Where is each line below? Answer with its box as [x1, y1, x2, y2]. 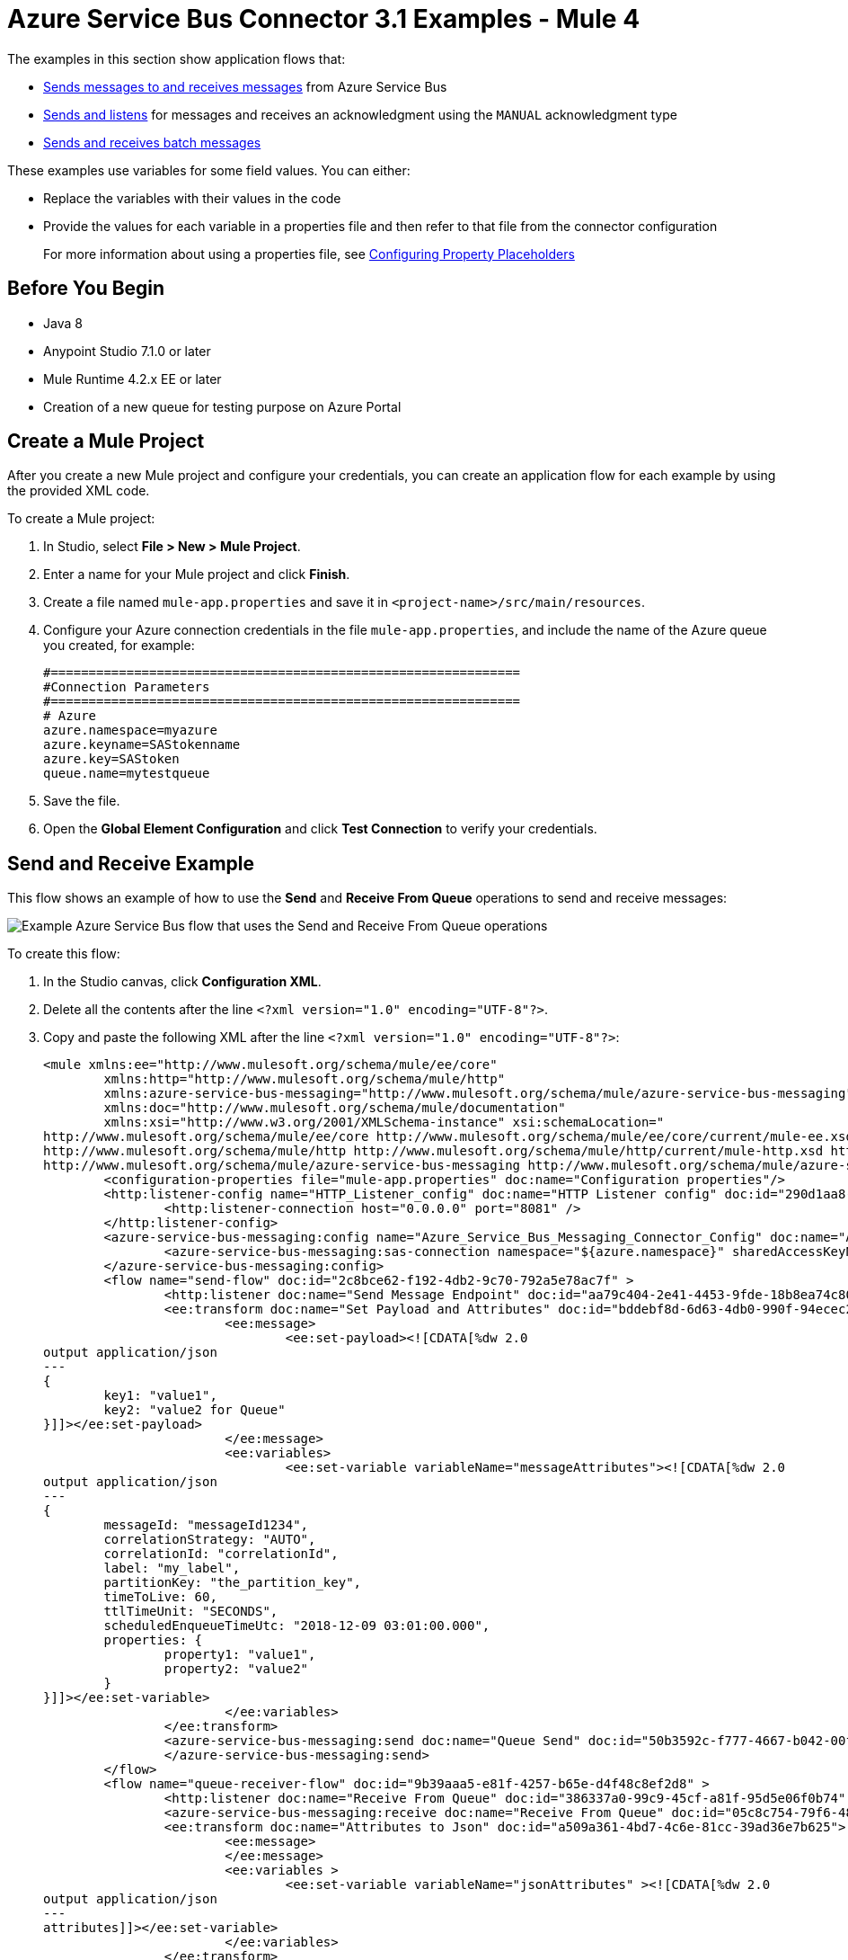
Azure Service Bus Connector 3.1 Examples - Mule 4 [7, 4, 640, 34]
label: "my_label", [103, 1561, 241, 1576]
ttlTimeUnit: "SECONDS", [103, 1604, 278, 1619]
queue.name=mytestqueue [43, 766, 210, 781]
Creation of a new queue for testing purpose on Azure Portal [43, 398, 402, 414]
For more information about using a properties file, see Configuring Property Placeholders [43, 245, 575, 262]
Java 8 [43, 315, 83, 331]
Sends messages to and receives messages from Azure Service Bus [43, 78, 447, 94]
